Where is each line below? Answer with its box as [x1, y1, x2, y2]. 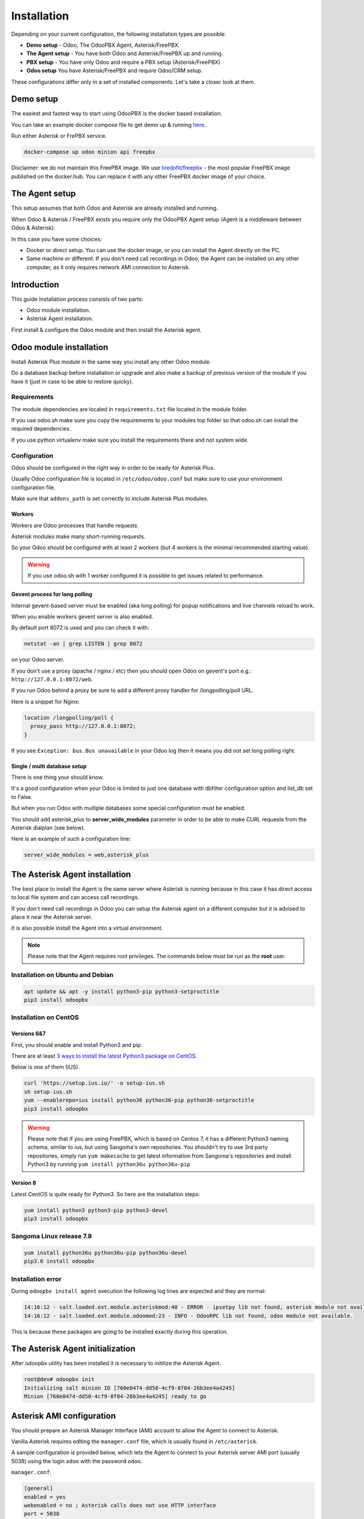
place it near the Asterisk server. [11, 913, 93, 921]
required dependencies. [11, 425, 71, 433]
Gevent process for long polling [11, 591, 93, 598]
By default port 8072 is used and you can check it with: [11, 624, 150, 631]
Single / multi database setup [11, 763, 87, 770]
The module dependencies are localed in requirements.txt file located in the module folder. [11, 405, 248, 413]
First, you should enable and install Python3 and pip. [11, 1041, 143, 1048]
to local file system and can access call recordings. [11, 894, 140, 901]
